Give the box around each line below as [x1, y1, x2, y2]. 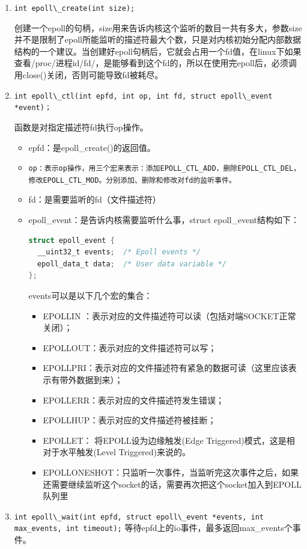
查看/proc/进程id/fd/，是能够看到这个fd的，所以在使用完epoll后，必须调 [14, 57, 297, 69]
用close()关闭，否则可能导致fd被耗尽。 [14, 69, 163, 81]
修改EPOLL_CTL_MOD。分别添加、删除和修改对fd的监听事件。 [28, 176, 236, 185]
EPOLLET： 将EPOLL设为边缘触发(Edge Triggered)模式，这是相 [43, 434, 295, 446]
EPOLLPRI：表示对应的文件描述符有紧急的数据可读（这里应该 [43, 361, 288, 374]
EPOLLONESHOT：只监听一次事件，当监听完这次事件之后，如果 [43, 465, 299, 478]
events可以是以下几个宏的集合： [28, 289, 153, 301]
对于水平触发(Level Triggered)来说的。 [43, 446, 191, 458]
